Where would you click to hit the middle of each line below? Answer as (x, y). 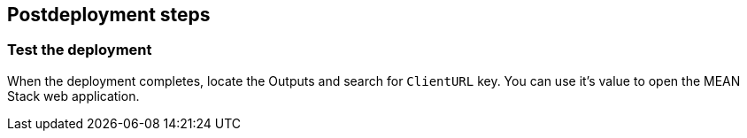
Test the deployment (80, 50)
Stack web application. (73, 96)
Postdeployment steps (109, 15)
